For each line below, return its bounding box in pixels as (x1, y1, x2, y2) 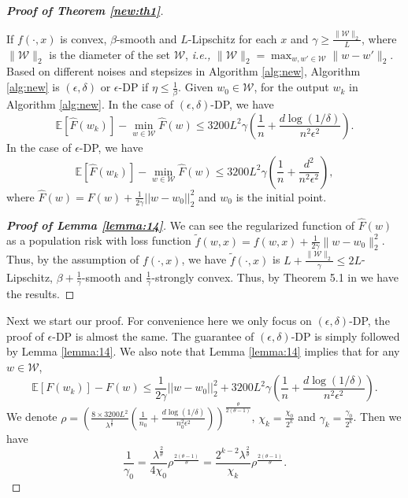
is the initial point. (236, 188, 327, 205)
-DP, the (349, 312, 390, 328)
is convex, (60, 30, 107, 46)
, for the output (254, 79, 329, 95)
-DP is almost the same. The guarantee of (52, 327, 254, 344)
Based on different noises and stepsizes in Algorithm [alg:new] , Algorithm (6, 63, 361, 79)
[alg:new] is (6, 79, 60, 95)
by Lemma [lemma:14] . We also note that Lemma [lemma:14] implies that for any (6, 343, 400, 360)
